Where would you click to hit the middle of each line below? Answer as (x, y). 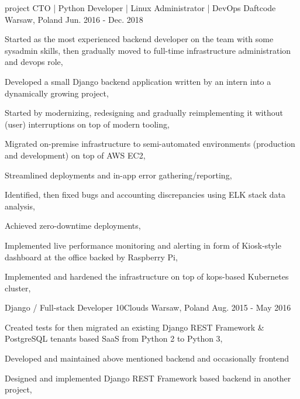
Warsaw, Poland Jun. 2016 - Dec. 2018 (74, 19)
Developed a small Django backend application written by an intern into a (138, 81)
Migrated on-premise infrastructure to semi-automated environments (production (150, 144)
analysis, (20, 206)
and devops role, (34, 62)
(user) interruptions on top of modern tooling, (87, 124)
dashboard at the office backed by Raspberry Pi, (91, 257)
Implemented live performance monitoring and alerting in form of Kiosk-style (143, 245)
